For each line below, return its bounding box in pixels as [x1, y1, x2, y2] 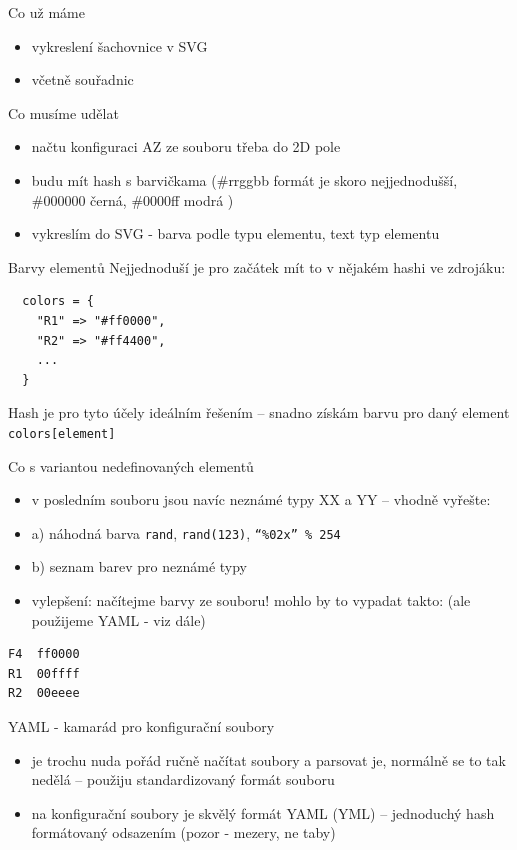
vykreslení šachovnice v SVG [31, 35, 208, 56]
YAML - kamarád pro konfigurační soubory [8, 715, 275, 736]
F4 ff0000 [8, 647, 80, 662]
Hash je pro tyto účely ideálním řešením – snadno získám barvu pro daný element [8, 402, 510, 423]
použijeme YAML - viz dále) [31, 609, 206, 630]
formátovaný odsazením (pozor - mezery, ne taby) [31, 822, 336, 843]
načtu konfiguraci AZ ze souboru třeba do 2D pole [31, 136, 341, 157]
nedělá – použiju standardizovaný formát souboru [31, 769, 335, 790]
